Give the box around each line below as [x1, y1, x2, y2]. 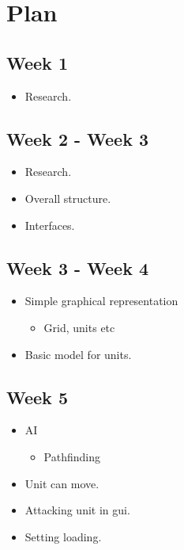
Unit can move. [24, 475, 100, 491]
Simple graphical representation [24, 292, 178, 309]
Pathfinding [43, 448, 100, 464]
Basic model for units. [24, 346, 132, 362]
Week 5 [6, 384, 68, 409]
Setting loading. [24, 528, 102, 544]
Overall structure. [24, 189, 111, 206]
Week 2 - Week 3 [6, 126, 149, 151]
